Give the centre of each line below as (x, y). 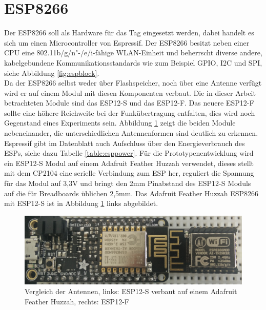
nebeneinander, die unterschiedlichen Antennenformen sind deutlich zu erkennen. (131, 133)
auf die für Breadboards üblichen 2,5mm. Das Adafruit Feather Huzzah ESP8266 (131, 193)
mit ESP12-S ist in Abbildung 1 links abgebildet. (81, 203)
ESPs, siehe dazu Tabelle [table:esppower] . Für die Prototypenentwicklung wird (129, 153)
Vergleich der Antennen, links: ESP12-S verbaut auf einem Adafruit (131, 291)
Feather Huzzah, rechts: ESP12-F (77, 301)
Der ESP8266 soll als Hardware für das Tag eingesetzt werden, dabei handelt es (129, 33)
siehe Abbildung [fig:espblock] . (52, 73)
